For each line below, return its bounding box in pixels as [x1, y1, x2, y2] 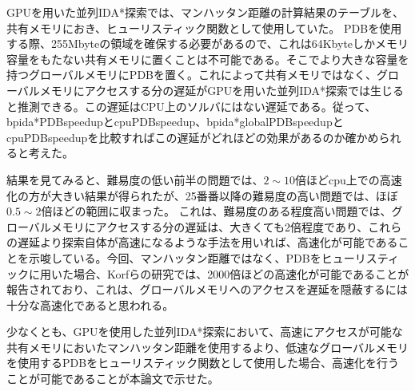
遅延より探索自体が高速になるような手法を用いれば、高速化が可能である [17, 234, 398, 251]
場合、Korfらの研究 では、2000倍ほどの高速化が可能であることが [73, 265, 409, 282]
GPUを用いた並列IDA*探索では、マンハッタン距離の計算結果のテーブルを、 [6, 4, 405, 20]
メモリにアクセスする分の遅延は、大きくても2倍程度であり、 [50, 218, 369, 235]
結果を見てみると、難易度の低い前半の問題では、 [6, 171, 264, 188]
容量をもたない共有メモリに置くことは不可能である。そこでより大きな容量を [6, 50, 409, 67]
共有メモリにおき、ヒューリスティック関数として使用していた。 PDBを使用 [6, 19, 402, 36]
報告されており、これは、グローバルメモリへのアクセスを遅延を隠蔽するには [6, 281, 408, 298]
